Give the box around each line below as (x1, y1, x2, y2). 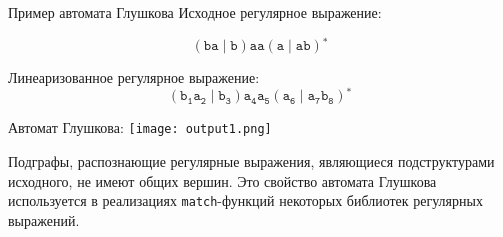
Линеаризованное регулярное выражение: (8, 66, 260, 87)
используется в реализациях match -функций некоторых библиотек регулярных (8, 190, 483, 211)
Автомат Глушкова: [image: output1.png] (8, 117, 272, 138)
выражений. (8, 209, 80, 230)
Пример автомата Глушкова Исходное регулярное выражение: (8, 2, 382, 22)
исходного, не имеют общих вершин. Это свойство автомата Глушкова (8, 170, 437, 191)
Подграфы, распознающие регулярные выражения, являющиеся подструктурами (8, 151, 495, 171)
